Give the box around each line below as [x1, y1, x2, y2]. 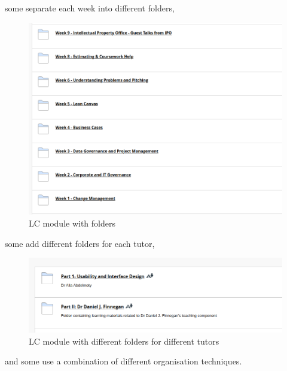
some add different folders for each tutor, [5, 237, 155, 249]
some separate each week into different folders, [5, 2, 175, 14]
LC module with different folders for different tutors [29, 334, 219, 347]
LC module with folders [29, 216, 115, 229]
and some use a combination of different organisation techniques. [5, 355, 242, 367]
